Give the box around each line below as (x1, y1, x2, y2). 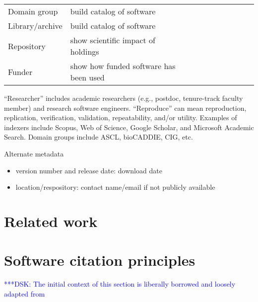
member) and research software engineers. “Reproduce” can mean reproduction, (4, 102, 247, 113)
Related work (4, 211, 98, 231)
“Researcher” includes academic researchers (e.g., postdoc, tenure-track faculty (4, 93, 243, 103)
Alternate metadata (4, 148, 64, 158)
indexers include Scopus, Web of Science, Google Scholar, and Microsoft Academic (4, 122, 254, 132)
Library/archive (8, 20, 63, 31)
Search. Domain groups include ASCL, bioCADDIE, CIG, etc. (4, 132, 193, 142)
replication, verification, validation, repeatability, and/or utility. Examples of (4, 112, 237, 123)
